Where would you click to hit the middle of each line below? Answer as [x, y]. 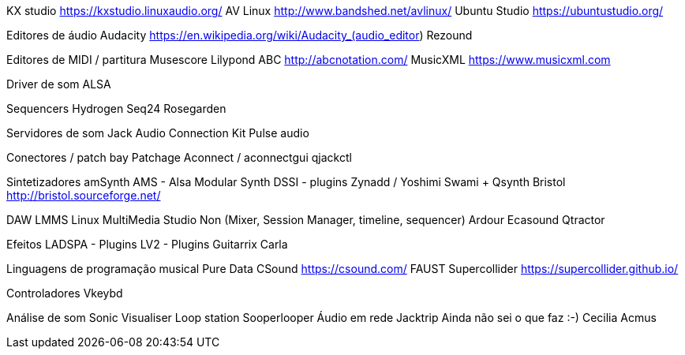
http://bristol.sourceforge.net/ [84, 195]
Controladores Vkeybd [65, 293]
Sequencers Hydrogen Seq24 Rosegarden [116, 108]
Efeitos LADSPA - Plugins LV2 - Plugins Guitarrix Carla [147, 244]
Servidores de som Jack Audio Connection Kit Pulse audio [158, 133]
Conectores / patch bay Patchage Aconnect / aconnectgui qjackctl [179, 157]
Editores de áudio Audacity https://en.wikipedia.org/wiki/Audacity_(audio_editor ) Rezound [240, 35]
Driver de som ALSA [59, 84]
